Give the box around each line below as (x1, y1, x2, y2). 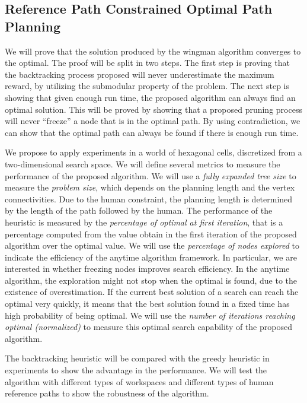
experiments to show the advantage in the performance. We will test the (5, 364, 267, 376)
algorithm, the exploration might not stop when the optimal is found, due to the (5, 274, 297, 286)
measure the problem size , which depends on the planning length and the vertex (5, 181, 295, 193)
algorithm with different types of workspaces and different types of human (5, 375, 274, 388)
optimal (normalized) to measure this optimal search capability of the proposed (5, 321, 292, 333)
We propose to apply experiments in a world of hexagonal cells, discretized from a (5, 146, 302, 158)
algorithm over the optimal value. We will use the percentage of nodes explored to (5, 239, 300, 252)
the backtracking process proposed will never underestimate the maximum (5, 68, 274, 80)
